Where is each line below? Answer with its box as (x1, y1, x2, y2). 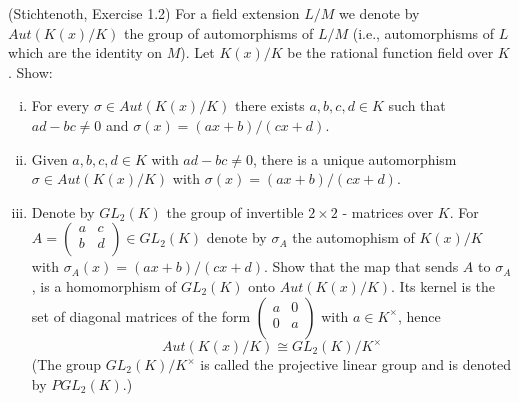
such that (388, 95, 446, 116)
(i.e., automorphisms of (352, 22, 495, 43)
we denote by (339, 3, 420, 23)
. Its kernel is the (391, 275, 496, 296)
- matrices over (342, 201, 434, 222)
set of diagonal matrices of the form (31, 305, 251, 326)
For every (31, 95, 90, 116)
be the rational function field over (287, 42, 494, 63)
